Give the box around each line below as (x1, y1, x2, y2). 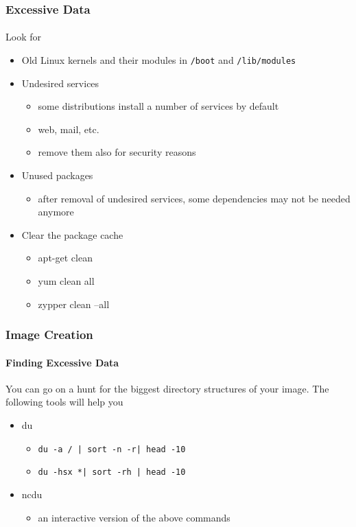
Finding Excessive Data (5, 355, 119, 369)
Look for (5, 30, 41, 44)
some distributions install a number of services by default (38, 99, 279, 113)
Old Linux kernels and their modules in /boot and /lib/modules (21, 53, 296, 67)
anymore (38, 204, 74, 219)
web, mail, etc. (38, 121, 99, 136)
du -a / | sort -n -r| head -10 (38, 444, 186, 454)
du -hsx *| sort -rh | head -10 (38, 467, 186, 478)
